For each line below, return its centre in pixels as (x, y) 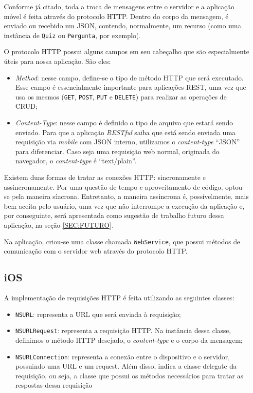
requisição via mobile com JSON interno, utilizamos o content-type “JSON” (127, 142)
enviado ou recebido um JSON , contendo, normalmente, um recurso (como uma (123, 26)
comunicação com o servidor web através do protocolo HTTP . (96, 251)
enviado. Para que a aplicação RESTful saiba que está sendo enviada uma (125, 132)
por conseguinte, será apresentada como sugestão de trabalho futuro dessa (114, 215)
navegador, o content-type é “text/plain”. (76, 161)
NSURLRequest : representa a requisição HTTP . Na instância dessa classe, (123, 330)
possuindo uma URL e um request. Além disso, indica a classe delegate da (126, 366)
